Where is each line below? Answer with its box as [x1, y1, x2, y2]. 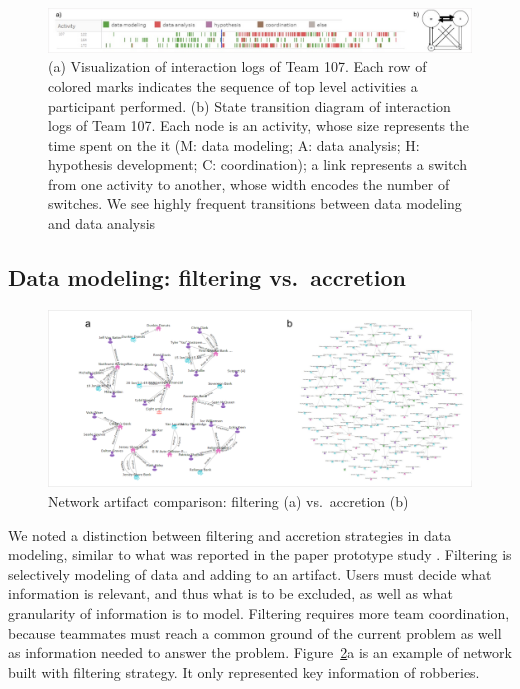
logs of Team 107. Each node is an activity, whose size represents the [48, 115, 470, 136]
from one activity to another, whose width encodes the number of [48, 173, 450, 194]
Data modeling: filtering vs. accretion [8, 262, 407, 293]
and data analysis [48, 213, 156, 234]
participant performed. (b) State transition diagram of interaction [48, 95, 451, 116]
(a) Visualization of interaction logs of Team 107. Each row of [48, 56, 427, 77]
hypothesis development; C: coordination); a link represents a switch [48, 154, 467, 175]
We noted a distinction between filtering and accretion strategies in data [8, 524, 452, 545]
